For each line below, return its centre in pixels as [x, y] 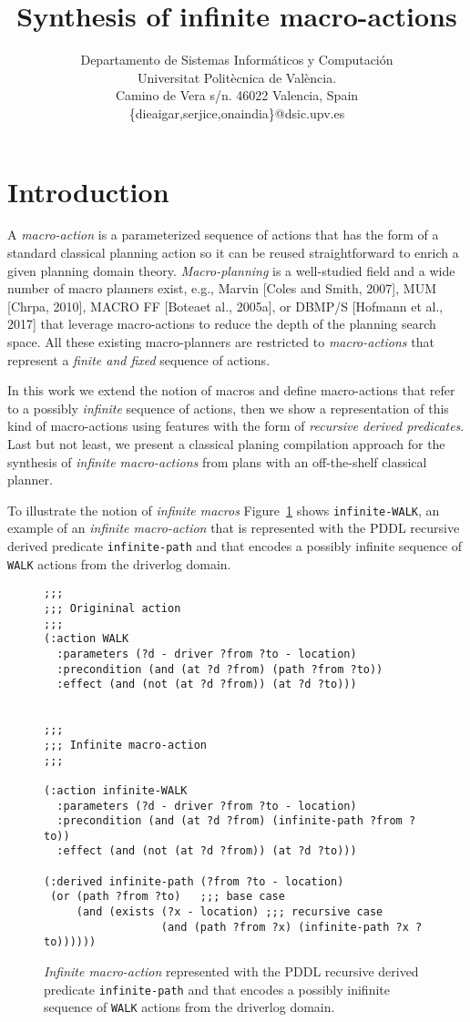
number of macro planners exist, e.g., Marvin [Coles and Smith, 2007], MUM [222, 288]
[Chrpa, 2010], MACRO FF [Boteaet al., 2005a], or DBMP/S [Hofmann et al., [225, 306]
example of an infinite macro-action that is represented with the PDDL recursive [234, 528]
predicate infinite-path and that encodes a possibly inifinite [217, 989]
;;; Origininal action [112, 608]
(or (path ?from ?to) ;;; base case [168, 897]
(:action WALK [87, 639]
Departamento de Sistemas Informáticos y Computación [237, 60]
